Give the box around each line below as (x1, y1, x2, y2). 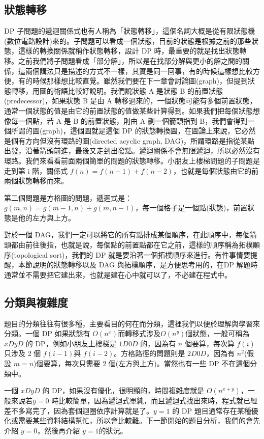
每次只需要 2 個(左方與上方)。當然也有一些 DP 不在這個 (64, 358, 250, 369)
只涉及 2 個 (4, 348, 41, 359)
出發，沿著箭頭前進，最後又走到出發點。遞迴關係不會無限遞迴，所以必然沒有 (4, 145, 260, 156)
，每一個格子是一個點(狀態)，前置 (135, 202, 248, 213)
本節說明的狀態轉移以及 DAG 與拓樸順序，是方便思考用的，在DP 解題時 (18, 259, 258, 270)
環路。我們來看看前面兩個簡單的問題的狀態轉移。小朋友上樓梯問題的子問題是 (4, 155, 260, 166)
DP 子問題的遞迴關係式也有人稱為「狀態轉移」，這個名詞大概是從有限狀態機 (4, 25, 255, 36)
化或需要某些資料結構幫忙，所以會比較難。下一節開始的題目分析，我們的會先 (4, 415, 260, 426)
